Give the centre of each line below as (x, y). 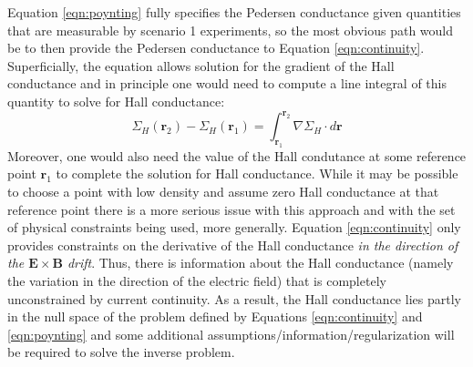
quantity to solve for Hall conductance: (116, 101)
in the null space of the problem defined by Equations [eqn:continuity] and (215, 316)
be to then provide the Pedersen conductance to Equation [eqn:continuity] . (216, 48)
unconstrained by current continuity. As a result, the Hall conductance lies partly (234, 298)
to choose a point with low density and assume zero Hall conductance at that (223, 191)
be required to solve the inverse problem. (121, 352)
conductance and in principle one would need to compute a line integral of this (227, 83)
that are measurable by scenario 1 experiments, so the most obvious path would (231, 30)
